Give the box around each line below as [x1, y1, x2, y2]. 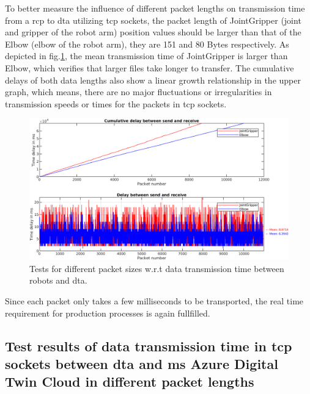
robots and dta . [29, 274, 87, 287]
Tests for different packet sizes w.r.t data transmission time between [29, 262, 284, 274]
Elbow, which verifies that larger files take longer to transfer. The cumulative [5, 61, 294, 74]
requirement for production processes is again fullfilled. [5, 306, 210, 319]
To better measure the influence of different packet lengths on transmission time [5, 2, 305, 14]
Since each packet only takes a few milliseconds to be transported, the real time [5, 295, 304, 307]
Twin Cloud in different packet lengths [5, 372, 254, 391]
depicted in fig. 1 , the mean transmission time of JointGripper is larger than [5, 49, 288, 62]
